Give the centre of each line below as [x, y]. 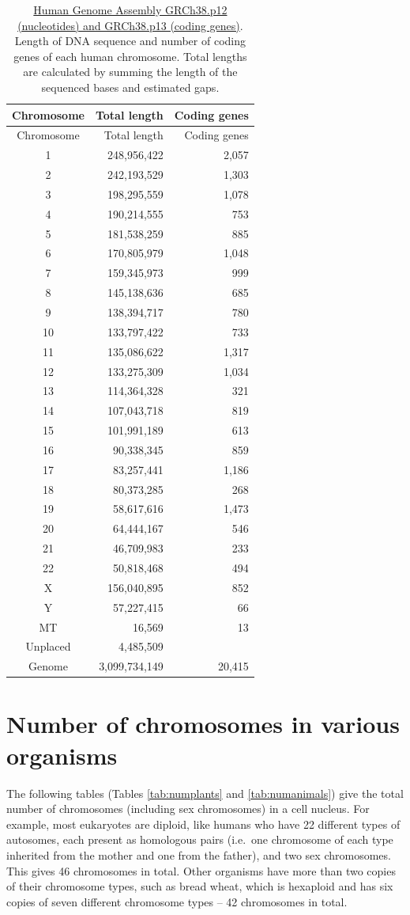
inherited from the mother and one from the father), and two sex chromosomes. [199, 854]
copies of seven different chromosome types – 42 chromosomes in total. [177, 901]
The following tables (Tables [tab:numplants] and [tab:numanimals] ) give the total [205, 793]
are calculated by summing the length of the [130, 72]
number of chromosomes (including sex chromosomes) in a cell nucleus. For [188, 809]
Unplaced [48, 646]
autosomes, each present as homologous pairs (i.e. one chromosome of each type [200, 839]
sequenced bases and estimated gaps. [130, 87]
